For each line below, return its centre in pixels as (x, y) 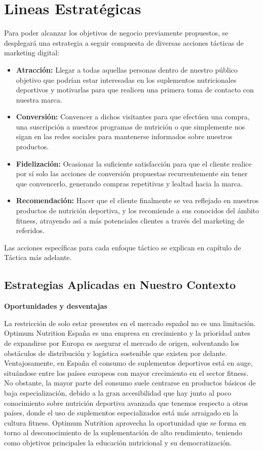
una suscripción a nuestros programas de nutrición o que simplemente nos (130, 126)
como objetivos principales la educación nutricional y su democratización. (118, 442)
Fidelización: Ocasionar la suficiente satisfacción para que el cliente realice (134, 163)
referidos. (30, 230)
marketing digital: (32, 53)
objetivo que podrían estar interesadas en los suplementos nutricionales (126, 79)
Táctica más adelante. (38, 257)
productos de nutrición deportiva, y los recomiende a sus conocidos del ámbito (138, 211)
